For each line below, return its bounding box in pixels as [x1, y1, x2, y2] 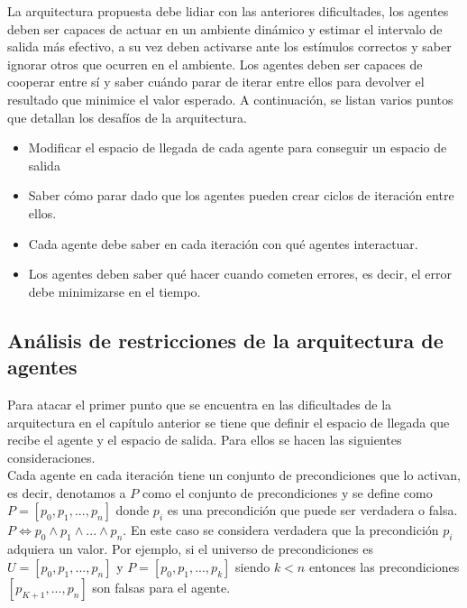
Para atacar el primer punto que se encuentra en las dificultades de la [7, 394, 392, 413]
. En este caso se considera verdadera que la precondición [123, 520, 439, 539]
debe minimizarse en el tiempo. [28, 281, 201, 300]
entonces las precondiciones [308, 557, 460, 576]
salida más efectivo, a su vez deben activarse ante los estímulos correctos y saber [7, 37, 452, 56]
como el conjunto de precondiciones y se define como [142, 483, 433, 502]
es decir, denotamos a [7, 483, 126, 502]
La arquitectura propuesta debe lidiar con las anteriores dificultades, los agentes [7, 2, 449, 20]
